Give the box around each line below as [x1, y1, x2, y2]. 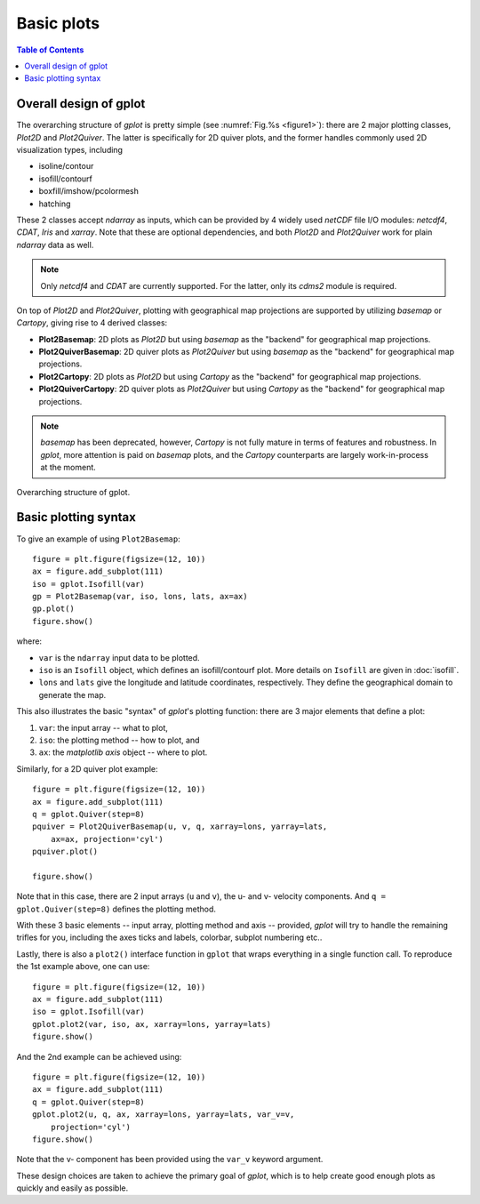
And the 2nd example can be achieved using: [16, 1051, 182, 1062]
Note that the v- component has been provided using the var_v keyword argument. [16, 1154, 324, 1165]
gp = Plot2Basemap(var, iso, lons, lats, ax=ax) [32, 591, 248, 602]
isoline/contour [38, 161, 94, 172]
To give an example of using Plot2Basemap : [16, 534, 181, 544]
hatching [38, 198, 71, 209]
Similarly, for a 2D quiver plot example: [16, 763, 159, 774]
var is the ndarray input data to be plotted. [38, 652, 200, 662]
